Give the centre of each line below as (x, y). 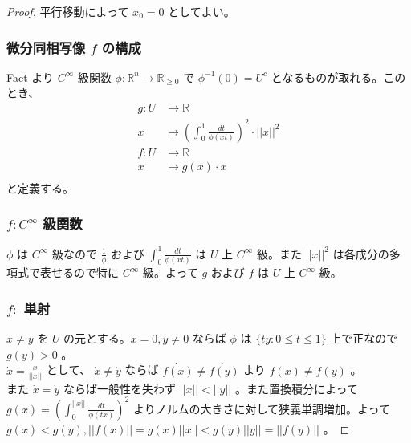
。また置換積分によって (296, 388)
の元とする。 (97, 338)
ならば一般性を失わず (119, 388)
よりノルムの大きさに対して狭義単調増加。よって (262, 408)
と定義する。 (40, 187)
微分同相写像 (46, 47)
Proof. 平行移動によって (68, 11)
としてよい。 (201, 11)
